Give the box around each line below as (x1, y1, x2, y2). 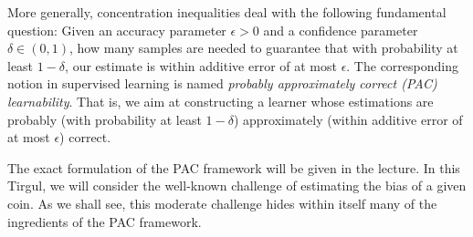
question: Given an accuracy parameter (7, 20, 226, 39)
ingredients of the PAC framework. (7, 211, 202, 231)
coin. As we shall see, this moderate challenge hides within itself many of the (7, 193, 437, 212)
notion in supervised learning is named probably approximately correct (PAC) (7, 74, 437, 93)
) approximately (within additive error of (233, 109, 463, 129)
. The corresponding (346, 56, 458, 75)
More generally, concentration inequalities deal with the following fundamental (7, 3, 447, 21)
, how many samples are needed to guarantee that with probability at (69, 38, 458, 57)
